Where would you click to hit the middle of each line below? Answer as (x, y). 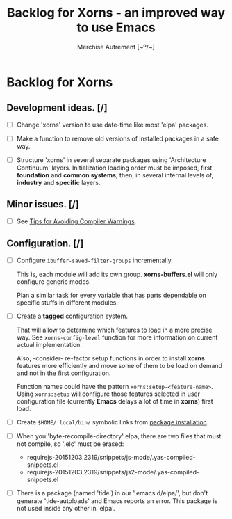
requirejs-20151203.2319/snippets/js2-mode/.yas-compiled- (113, 472)
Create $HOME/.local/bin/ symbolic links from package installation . (113, 422)
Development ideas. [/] (57, 108)
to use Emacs (116, 27)
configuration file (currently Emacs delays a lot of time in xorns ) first (115, 401)
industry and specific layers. (58, 182)
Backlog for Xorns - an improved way (116, 13)
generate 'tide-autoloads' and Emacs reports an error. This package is (117, 501)
